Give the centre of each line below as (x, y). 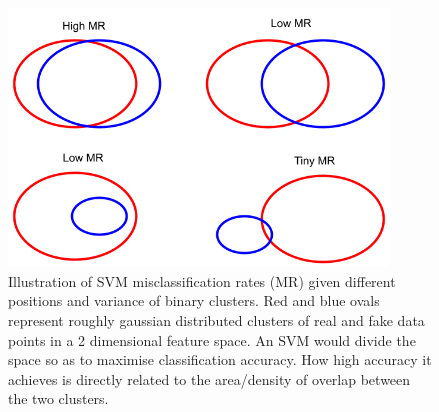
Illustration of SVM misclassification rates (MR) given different (202, 280)
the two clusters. (58, 398)
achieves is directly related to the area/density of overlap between (209, 378)
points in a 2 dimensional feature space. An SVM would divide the (212, 339)
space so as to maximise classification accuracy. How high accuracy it (220, 359)
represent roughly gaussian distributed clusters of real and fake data (216, 319)
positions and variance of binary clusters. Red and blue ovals (194, 300)
